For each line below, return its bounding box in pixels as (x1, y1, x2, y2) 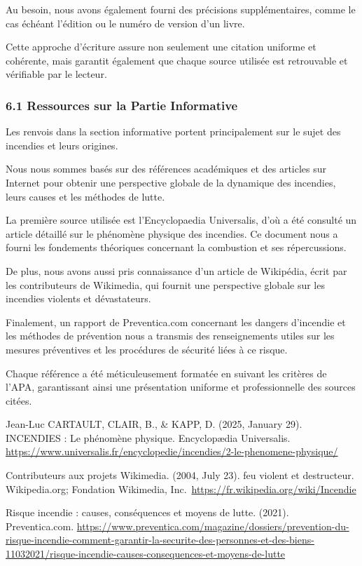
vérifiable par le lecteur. (6, 67, 107, 81)
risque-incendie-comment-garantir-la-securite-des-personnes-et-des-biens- (6, 532, 314, 547)
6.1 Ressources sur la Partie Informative (6, 96, 238, 114)
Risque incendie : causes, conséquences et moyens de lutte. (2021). (6, 505, 289, 520)
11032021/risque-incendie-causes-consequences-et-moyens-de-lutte (6, 546, 286, 561)
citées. (6, 393, 32, 407)
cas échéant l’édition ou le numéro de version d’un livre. (6, 15, 245, 30)
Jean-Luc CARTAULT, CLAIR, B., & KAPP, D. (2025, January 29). (6, 417, 302, 431)
